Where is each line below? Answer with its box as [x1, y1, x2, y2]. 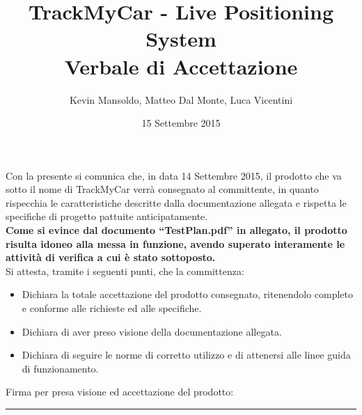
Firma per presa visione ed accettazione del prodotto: [6, 384, 234, 399]
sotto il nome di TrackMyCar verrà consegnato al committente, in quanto [6, 182, 319, 196]
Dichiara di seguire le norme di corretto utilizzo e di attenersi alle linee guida [22, 347, 351, 362]
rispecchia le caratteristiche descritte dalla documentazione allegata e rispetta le [6, 195, 347, 210]
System [145, 24, 217, 53]
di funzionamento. [22, 361, 99, 375]
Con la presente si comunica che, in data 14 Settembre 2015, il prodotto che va [6, 168, 342, 182]
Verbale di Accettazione [64, 52, 298, 80]
